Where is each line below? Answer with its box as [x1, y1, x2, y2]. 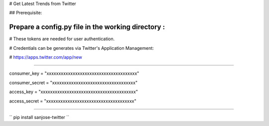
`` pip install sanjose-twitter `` [9, 115, 70, 121]
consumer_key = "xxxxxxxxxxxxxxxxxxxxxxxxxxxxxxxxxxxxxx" [9, 70, 139, 77]
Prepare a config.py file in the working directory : [9, 23, 165, 31]
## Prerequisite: [9, 10, 42, 16]
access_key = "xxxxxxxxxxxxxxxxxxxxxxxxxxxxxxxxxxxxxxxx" [9, 89, 138, 95]
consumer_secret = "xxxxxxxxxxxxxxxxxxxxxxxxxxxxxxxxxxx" [9, 80, 138, 86]
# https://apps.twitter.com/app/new [9, 54, 82, 60]
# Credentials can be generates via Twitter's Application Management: [9, 45, 154, 51]
